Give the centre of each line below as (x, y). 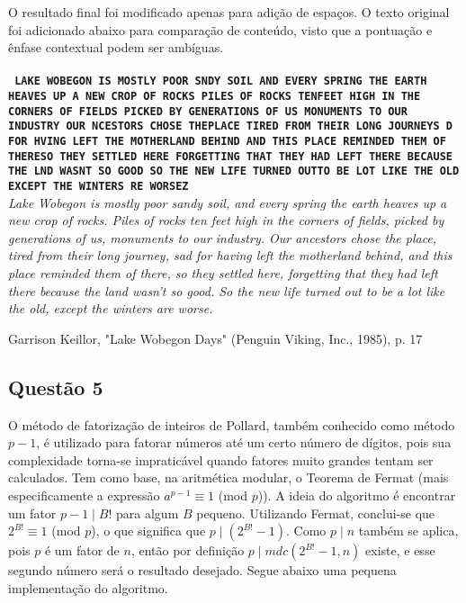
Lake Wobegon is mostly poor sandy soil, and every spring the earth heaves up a (228, 202)
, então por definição (188, 550)
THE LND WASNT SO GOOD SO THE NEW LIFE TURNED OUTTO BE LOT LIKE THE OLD (234, 171)
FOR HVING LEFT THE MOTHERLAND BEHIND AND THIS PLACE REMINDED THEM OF (227, 141)
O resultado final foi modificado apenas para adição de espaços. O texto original (229, 12)
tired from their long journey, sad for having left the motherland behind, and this (230, 255)
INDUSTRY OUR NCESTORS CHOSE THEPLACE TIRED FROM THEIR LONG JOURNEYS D (230, 126)
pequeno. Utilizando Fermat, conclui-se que (316, 513)
